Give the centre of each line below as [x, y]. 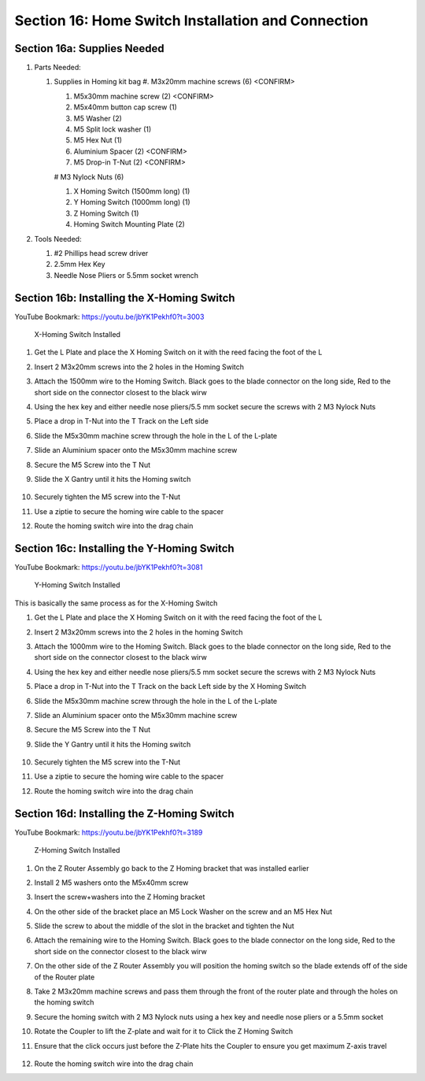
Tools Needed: [58, 239]
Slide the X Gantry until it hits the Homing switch [113, 479]
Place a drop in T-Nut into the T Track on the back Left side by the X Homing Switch [170, 687]
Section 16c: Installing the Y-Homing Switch [125, 548]
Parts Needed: [58, 68]
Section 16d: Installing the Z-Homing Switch [125, 814]
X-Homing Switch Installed [78, 334]
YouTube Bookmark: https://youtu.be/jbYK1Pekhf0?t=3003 [109, 317]
